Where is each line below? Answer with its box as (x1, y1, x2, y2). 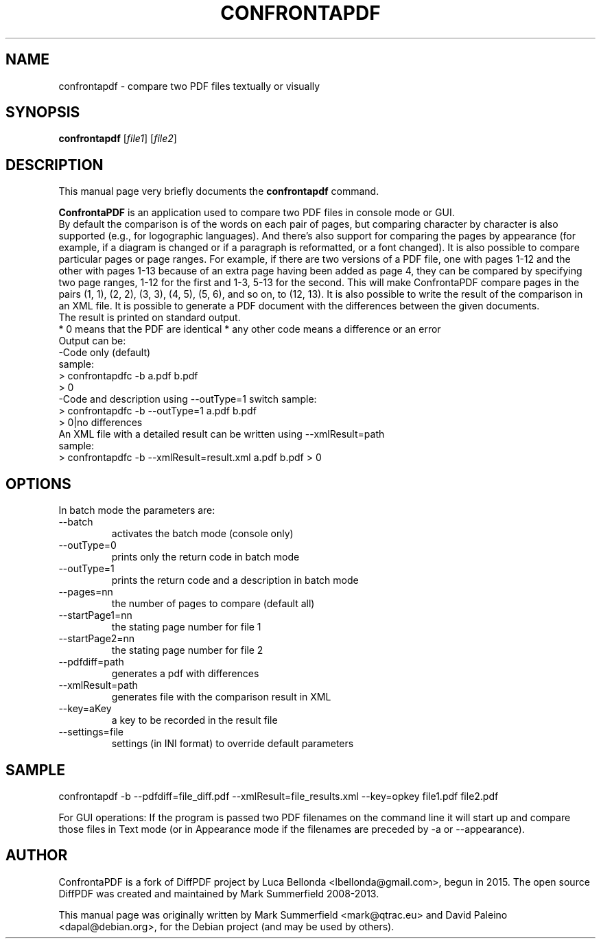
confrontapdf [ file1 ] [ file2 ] (58, 132, 177, 145)
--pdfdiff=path (58, 656, 124, 668)
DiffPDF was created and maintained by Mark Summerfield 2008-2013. (58, 887, 379, 899)
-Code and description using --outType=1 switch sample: (58, 393, 317, 405)
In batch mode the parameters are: (58, 504, 215, 517)
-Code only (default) (58, 346, 151, 359)
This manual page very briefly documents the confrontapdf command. (58, 185, 379, 198)
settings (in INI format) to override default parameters (111, 737, 354, 750)
